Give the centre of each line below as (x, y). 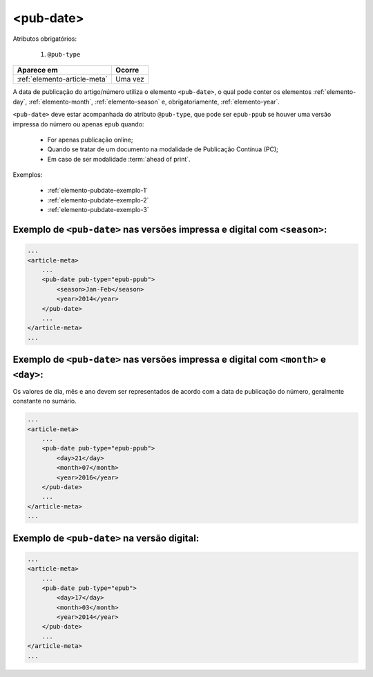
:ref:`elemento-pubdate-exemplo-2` (98, 200)
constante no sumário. (45, 401)
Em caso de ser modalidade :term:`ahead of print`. (119, 159)
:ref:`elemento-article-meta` (63, 79)
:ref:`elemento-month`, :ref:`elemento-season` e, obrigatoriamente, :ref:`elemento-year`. (154, 102)
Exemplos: (28, 175)
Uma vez (130, 79)
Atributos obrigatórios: (45, 39)
